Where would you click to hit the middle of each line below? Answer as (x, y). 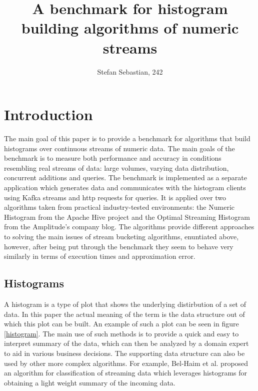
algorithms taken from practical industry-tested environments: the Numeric (119, 207)
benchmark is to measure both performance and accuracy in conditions (113, 158)
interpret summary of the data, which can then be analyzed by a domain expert (126, 343)
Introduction (48, 114)
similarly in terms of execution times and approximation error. (100, 256)
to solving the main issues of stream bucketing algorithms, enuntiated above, (121, 236)
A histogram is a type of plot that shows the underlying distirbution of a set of (125, 304)
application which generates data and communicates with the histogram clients (125, 187)
